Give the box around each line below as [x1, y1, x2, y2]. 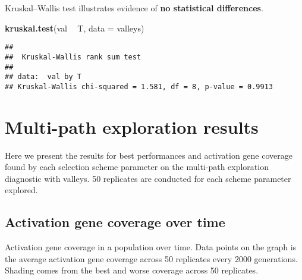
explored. [5, 184, 38, 196]
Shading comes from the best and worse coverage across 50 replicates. [5, 264, 259, 276]
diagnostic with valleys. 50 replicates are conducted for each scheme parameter [5, 172, 291, 184]
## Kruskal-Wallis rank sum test [5, 52, 141, 61]
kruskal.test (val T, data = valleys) [5, 21, 144, 34]
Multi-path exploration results [5, 114, 259, 139]
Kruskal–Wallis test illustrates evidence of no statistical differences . [5, 2, 263, 14]
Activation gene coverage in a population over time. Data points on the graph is [5, 241, 297, 253]
